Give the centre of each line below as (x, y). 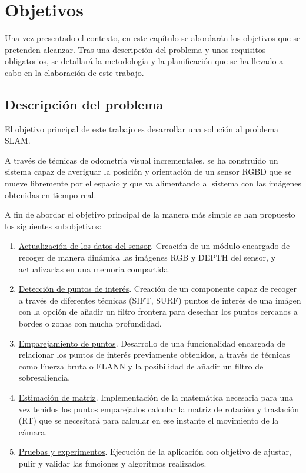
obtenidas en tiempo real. (51, 194)
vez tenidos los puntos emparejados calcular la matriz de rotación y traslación (159, 409)
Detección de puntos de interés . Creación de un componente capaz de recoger (157, 289)
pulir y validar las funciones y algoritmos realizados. (112, 463)
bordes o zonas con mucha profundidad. (90, 323)
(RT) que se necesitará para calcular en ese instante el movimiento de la (149, 420)
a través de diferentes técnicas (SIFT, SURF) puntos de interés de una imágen (160, 300)
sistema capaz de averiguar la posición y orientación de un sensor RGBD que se (148, 171)
